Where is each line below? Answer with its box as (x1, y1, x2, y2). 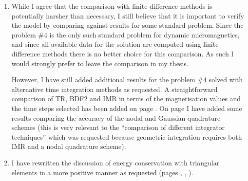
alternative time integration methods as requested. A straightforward (11, 84, 218, 94)
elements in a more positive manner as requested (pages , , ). (11, 167, 193, 177)
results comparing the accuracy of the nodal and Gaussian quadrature (11, 112, 221, 123)
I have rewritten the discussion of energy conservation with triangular (11, 157, 220, 167)
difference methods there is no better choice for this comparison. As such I (11, 48, 234, 58)
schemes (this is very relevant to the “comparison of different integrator (11, 122, 225, 132)
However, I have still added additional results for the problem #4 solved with (11, 74, 243, 85)
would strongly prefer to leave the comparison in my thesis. (11, 58, 189, 68)
